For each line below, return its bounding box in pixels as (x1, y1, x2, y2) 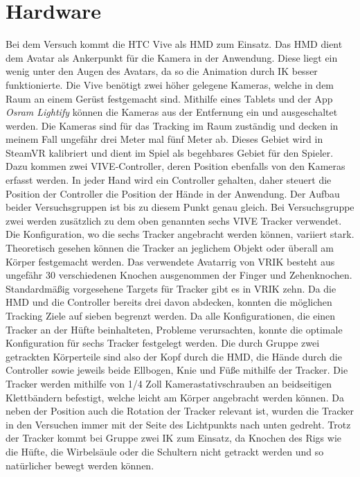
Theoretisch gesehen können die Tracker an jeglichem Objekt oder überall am (6, 241, 334, 255)
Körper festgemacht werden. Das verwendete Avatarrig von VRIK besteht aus (6, 254, 335, 268)
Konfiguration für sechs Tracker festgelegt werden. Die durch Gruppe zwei (6, 336, 320, 350)
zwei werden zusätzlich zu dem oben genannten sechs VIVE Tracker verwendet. (6, 213, 342, 227)
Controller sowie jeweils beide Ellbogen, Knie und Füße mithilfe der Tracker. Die (6, 363, 348, 377)
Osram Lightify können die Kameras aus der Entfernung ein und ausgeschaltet (6, 105, 338, 119)
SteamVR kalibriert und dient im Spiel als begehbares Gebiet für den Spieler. (6, 145, 334, 159)
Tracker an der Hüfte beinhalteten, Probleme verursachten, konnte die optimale (6, 322, 343, 336)
